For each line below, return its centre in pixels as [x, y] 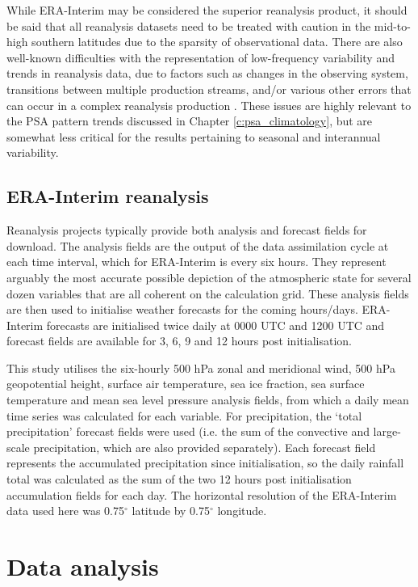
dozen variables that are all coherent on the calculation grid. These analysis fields [208, 293]
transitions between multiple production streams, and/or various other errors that [209, 89]
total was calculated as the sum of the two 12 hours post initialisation [179, 479]
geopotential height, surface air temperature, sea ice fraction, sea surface [186, 384]
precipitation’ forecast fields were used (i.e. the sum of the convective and [188, 431]
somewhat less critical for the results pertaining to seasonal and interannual [194, 136]
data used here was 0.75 [66, 511]
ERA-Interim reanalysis [108, 196]
